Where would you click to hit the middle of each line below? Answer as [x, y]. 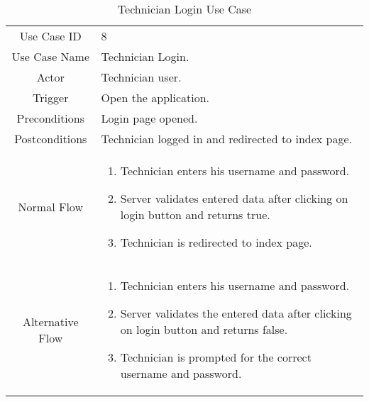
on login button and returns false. [204, 329]
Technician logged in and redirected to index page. [227, 139]
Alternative [50, 321]
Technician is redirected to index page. [216, 242]
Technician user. [141, 77]
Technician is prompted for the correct [216, 357]
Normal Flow [50, 206]
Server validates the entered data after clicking [236, 313]
